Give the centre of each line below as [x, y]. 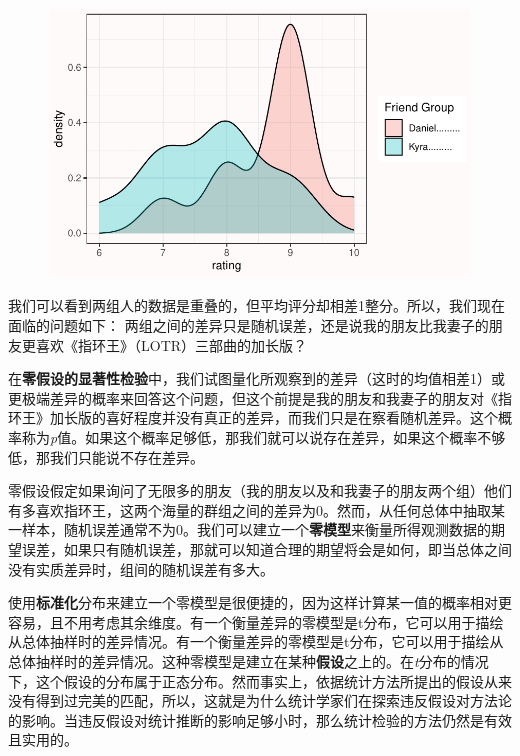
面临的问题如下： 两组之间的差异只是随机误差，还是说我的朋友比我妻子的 [248, 325]
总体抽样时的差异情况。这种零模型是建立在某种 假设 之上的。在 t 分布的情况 [248, 660]
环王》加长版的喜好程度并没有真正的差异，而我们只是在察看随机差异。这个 [253, 417]
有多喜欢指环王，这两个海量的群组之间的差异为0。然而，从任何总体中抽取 [249, 509]
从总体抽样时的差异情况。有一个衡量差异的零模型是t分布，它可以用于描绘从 [256, 641]
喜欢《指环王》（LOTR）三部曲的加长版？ [171, 344]
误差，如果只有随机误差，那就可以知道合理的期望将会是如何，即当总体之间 [266, 548]
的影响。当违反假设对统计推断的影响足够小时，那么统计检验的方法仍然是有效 [260, 719]
